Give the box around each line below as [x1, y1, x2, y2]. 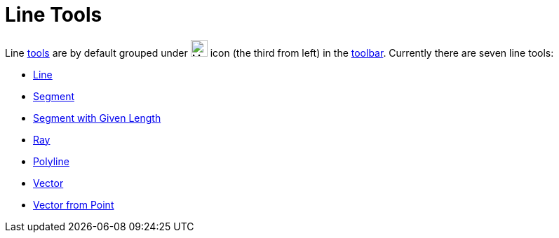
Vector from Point [33, 198, 114, 211]
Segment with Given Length [33, 111, 161, 124]
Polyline [33, 155, 69, 167]
